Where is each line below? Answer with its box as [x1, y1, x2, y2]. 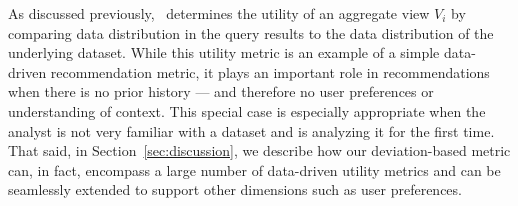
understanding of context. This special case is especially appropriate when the [8, 100, 486, 121]
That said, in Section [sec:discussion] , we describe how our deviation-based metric [8, 140, 511, 161]
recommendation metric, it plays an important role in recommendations [50, 61, 490, 82]
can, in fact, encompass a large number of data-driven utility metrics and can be [8, 159, 501, 180]
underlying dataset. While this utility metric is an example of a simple [8, 42, 440, 63]
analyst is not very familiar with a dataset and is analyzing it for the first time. [8, 120, 495, 141]
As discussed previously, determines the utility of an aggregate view [8, 3, 430, 23]
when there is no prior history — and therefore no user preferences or [8, 81, 434, 102]
